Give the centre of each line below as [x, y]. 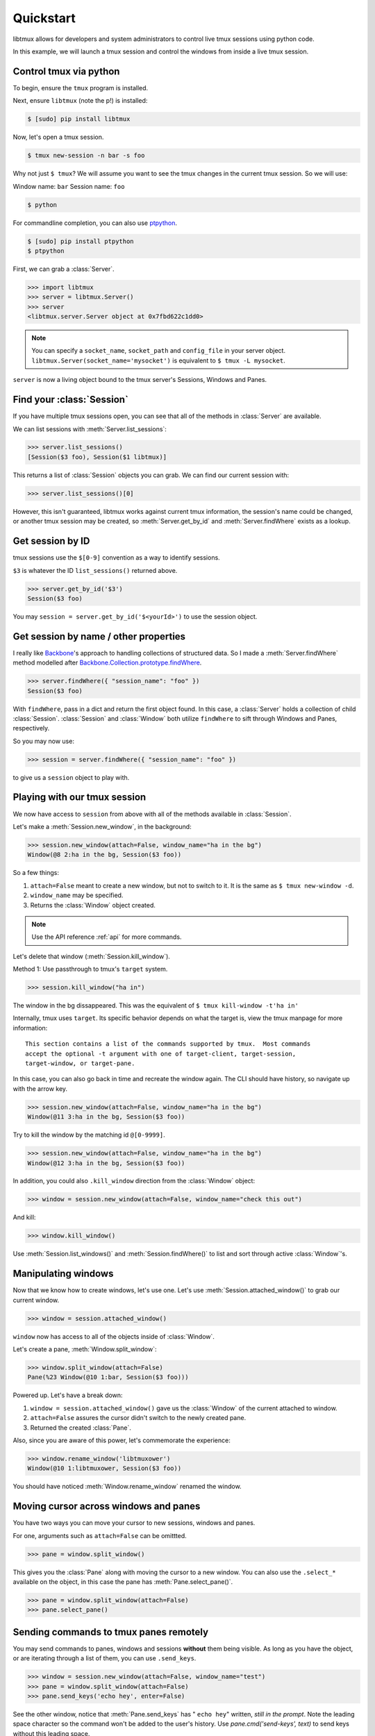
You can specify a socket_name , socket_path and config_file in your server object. [159, 351]
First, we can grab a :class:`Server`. [64, 269]
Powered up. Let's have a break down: [68, 1395]
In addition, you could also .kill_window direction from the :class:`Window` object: [134, 1181]
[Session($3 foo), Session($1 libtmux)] [97, 457]
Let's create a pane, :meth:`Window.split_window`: [85, 1349]
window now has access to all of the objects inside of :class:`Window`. [114, 1336]
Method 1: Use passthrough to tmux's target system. [90, 969]
